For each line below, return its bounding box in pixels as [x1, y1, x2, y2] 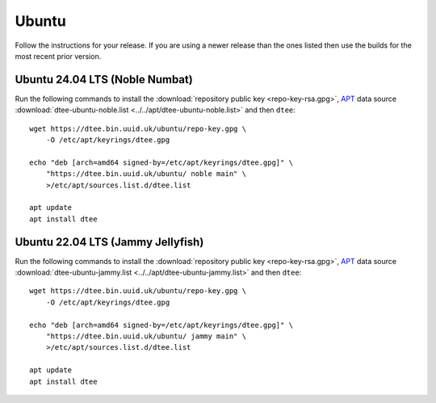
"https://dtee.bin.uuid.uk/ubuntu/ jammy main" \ [45, 332, 246, 341]
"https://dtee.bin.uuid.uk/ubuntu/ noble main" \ [45, 170, 246, 178]
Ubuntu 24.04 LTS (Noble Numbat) [15, 73, 193, 86]
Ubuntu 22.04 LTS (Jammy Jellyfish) [15, 235, 204, 249]
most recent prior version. [15, 51, 102, 61]
